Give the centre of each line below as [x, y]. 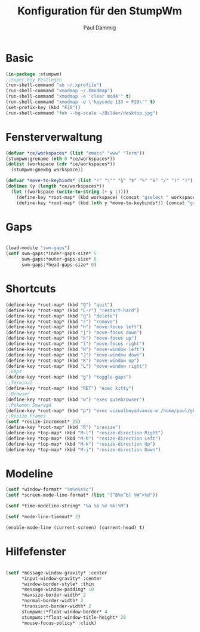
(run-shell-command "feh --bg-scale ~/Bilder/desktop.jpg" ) [82, 113]
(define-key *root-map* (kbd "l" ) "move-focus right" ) [75, 344]
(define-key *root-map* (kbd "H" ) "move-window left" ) [75, 349]
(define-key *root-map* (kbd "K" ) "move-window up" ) [73, 361]
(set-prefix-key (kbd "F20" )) [43, 107]
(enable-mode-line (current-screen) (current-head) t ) [75, 527]
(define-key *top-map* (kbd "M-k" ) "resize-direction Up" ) [81, 444]
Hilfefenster [36, 552]
